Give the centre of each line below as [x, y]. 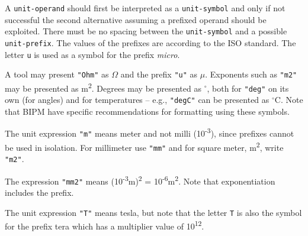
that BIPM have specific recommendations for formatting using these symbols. [147, 111]
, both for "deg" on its [248, 88]
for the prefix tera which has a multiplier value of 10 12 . [105, 225]
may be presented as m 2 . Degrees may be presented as [103, 87]
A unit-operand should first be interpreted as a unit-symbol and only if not [145, 8]
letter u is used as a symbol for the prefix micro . [92, 54]
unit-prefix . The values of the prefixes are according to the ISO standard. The [150, 42]
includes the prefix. [39, 193]
